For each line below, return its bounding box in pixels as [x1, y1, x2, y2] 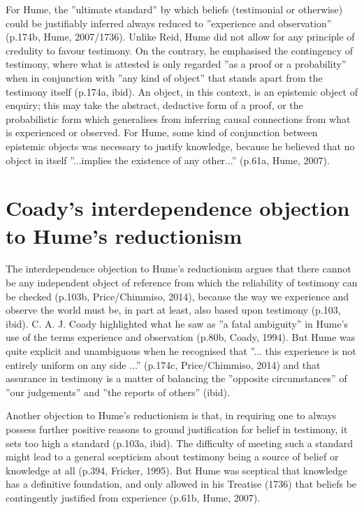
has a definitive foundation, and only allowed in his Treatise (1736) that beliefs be [6, 476, 357, 491]
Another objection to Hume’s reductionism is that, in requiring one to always [6, 408, 337, 423]
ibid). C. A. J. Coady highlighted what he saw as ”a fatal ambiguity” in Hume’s [6, 316, 349, 330]
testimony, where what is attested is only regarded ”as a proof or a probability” [6, 57, 347, 71]
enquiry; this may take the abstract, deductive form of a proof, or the [6, 98, 303, 112]
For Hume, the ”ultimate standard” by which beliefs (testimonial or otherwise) [6, 2, 343, 16]
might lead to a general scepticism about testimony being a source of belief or [6, 449, 339, 464]
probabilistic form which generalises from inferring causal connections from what [6, 111, 351, 126]
